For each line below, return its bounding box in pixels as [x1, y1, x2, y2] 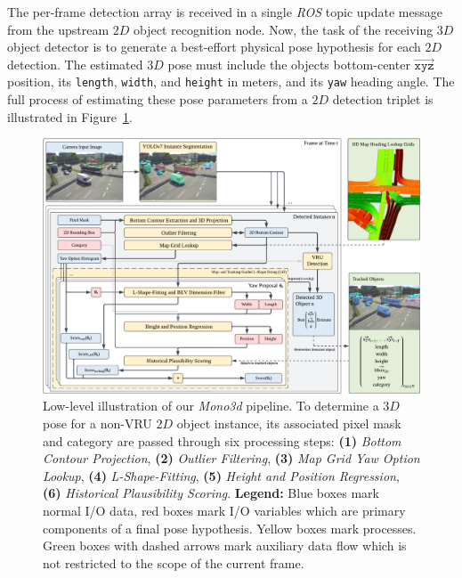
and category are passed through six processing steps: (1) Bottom [43, 431, 401, 450]
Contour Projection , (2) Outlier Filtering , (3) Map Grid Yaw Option [43, 449, 420, 468]
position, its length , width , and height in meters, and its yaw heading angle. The [7, 72, 455, 91]
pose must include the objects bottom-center [167, 54, 410, 73]
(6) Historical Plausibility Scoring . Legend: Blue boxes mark [43, 484, 379, 502]
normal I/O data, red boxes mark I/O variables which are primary [43, 501, 406, 519]
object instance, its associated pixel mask [176, 413, 401, 432]
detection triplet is [332, 90, 434, 109]
